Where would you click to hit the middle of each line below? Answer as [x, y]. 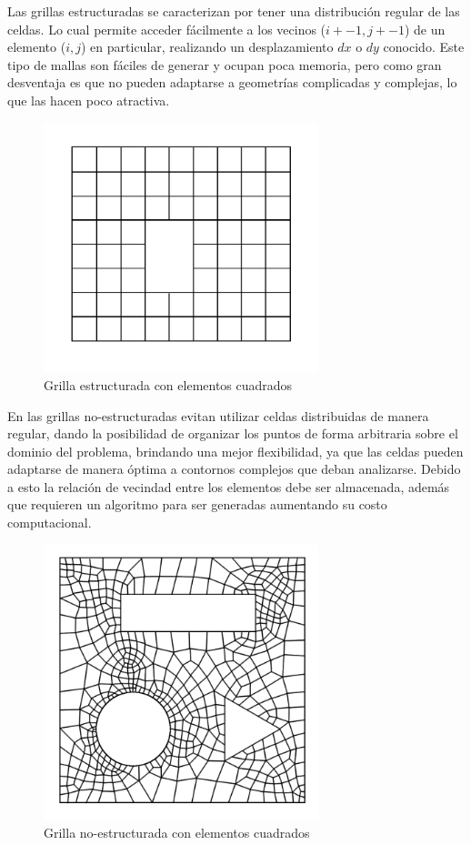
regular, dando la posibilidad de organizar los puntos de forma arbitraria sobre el [233, 433]
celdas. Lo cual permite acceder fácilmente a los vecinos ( [167, 29]
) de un [425, 29]
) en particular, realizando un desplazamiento [207, 47]
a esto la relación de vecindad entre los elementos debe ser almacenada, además [229, 486]
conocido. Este [424, 47]
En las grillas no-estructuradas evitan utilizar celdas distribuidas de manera [218, 415]
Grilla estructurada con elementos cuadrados [168, 384]
